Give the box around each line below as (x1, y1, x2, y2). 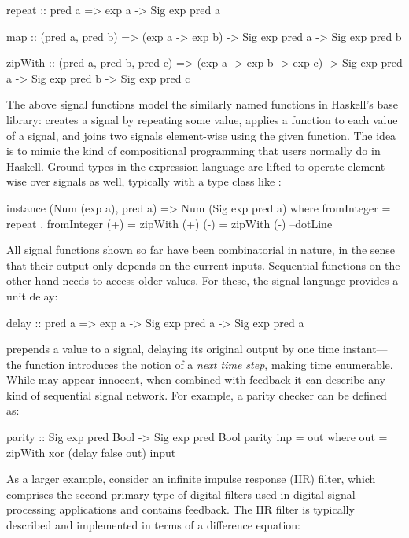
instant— (343, 341, 388, 357)
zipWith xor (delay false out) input (6, 444, 176, 460)
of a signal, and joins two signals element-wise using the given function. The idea (6, 127, 396, 143)
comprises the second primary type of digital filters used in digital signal (6, 485, 356, 502)
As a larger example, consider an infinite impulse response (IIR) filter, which (6, 470, 376, 487)
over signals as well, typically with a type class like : (30, 173, 282, 190)
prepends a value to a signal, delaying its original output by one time (6, 341, 340, 357)
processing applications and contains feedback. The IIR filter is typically (6, 501, 355, 518)
